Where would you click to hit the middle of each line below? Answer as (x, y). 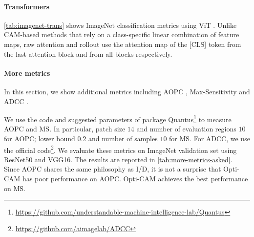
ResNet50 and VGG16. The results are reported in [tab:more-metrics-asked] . (118, 159)
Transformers (27, 6)
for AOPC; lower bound (40, 138)
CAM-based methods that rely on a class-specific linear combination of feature (122, 34)
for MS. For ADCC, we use (210, 138)
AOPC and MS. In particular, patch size (65, 129)
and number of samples (123, 138)
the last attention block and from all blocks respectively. (88, 54)
